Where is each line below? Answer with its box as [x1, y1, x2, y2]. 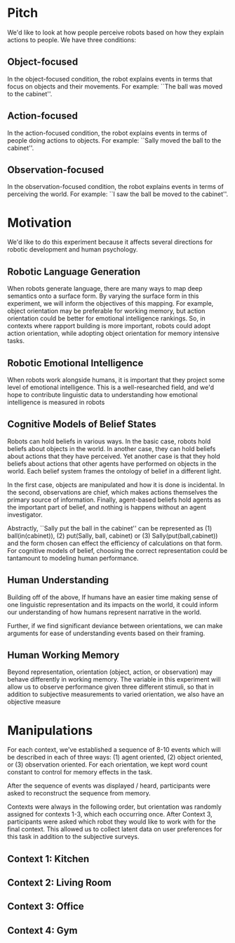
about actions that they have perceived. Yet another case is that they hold [7, 452, 220, 460]
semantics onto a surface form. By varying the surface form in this [7, 292, 199, 300]
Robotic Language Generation [7, 266, 141, 278]
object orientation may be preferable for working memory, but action [7, 307, 206, 316]
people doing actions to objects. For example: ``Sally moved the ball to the [7, 136, 222, 145]
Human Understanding [7, 574, 109, 586]
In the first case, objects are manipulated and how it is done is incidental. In [7, 480, 225, 489]
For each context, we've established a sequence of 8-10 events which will [7, 746, 221, 754]
